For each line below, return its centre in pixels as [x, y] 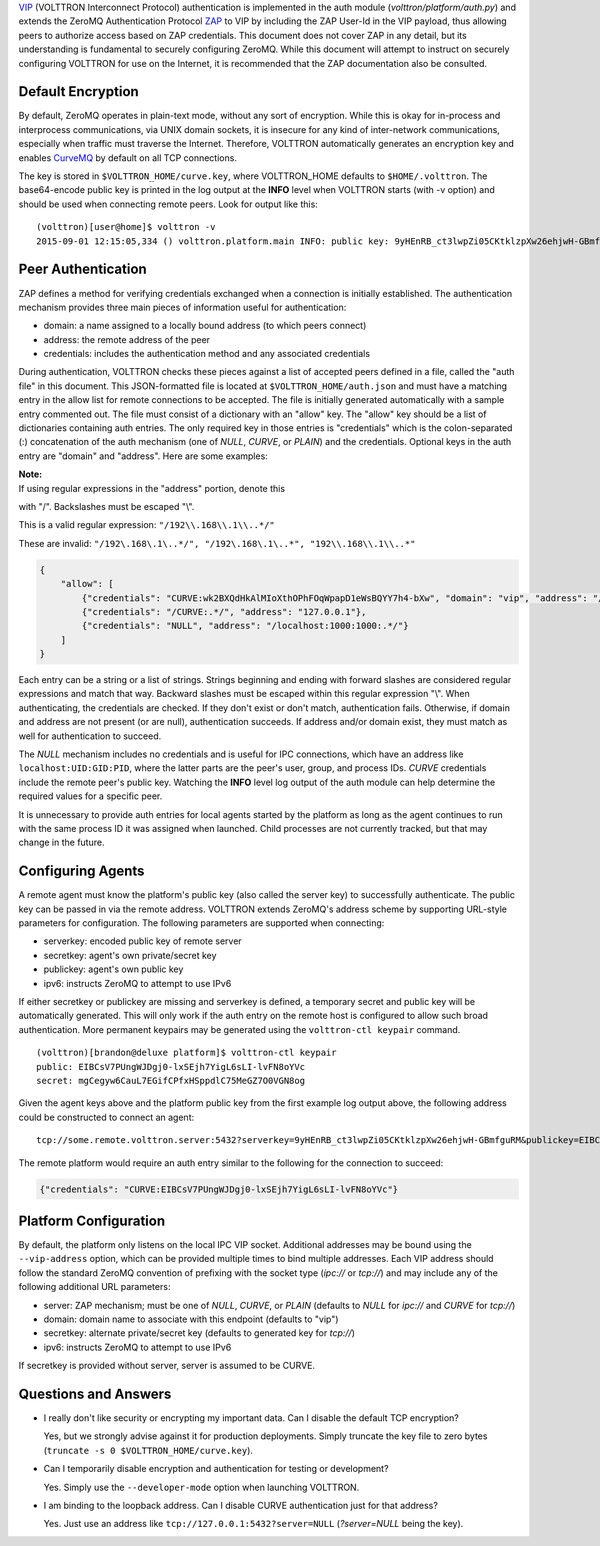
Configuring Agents [81, 871]
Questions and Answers [95, 1393]
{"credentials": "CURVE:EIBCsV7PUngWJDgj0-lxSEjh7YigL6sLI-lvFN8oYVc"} [219, 1189]
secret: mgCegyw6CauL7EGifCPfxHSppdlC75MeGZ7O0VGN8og [170, 1080]
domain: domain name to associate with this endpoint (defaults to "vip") [191, 1319]
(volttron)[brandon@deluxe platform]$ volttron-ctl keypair [186, 1053]
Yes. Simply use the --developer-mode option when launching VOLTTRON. [201, 1487]
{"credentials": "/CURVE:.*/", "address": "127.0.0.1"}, [224, 611]
